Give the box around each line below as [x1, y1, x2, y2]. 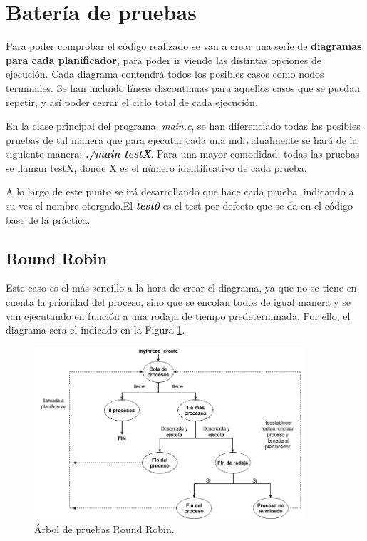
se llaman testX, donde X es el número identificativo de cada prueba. [6, 160, 307, 175]
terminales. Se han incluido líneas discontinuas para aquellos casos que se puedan [6, 80, 360, 95]
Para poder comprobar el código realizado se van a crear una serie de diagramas [6, 38, 362, 53]
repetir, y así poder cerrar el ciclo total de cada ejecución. [6, 94, 258, 109]
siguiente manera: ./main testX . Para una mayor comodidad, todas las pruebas [6, 146, 360, 161]
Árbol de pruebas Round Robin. [34, 521, 175, 536]
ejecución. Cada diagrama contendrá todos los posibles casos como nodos [6, 66, 324, 81]
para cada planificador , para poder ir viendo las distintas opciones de [6, 52, 321, 67]
